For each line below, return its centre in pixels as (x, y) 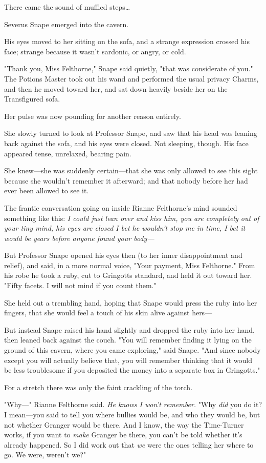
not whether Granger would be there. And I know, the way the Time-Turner (124, 424)
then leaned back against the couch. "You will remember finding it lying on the (128, 340)
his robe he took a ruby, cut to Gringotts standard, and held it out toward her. (128, 275)
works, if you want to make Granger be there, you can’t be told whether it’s (123, 435)
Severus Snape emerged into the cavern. (66, 24)
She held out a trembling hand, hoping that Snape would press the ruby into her (131, 302)
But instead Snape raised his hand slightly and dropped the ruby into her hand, (129, 329)
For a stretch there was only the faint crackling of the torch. (98, 387)
